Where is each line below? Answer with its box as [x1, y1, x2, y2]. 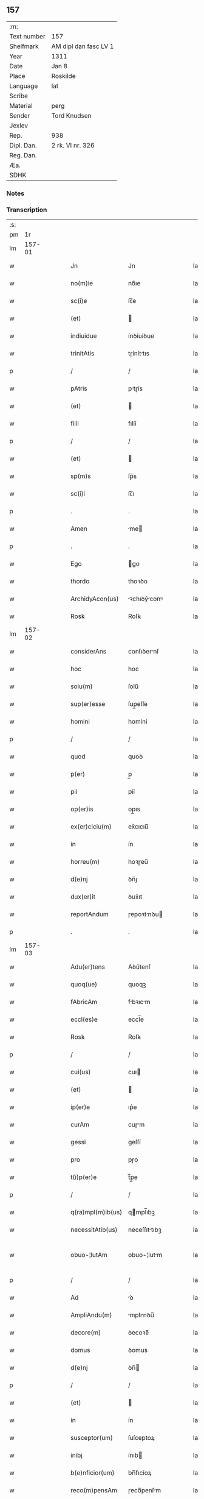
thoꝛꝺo [127, 577, 148, 586]
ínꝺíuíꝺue [127, 332, 155, 340]
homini [70, 717, 90, 726]
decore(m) [70, 1328, 101, 1337]
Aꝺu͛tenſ [127, 963, 151, 971]
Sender [9, 111, 30, 119]
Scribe [9, 91, 29, 100]
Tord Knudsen [51, 111, 92, 119]
